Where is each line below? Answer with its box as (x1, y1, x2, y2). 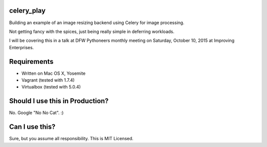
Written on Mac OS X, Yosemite (21, 70, 86, 76)
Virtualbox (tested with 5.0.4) (21, 84, 81, 90)
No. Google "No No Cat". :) (9, 110, 64, 116)
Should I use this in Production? (9, 97, 109, 105)
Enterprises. (9, 44, 34, 50)
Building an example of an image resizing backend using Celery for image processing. (9, 20, 185, 26)
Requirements (9, 57, 54, 66)
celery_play (9, 6, 46, 15)
